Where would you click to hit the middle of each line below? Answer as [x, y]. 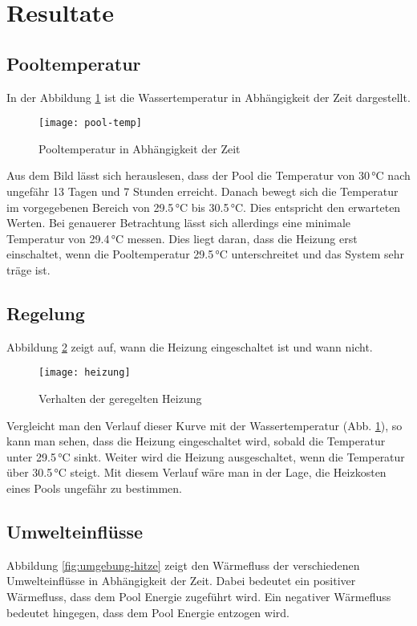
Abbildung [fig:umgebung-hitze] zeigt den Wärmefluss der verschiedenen [183, 565]
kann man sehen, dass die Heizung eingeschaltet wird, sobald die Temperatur [196, 441]
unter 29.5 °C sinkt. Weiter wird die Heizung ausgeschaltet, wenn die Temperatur [206, 456]
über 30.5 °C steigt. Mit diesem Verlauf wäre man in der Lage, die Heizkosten [196, 472]
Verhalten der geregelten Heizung [120, 398]
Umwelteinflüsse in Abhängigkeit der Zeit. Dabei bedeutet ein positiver [181, 581]
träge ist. [28, 269]
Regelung [46, 313]
